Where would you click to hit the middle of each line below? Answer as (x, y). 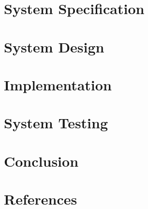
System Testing (56, 123)
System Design (54, 46)
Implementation (58, 84)
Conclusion (41, 161)
